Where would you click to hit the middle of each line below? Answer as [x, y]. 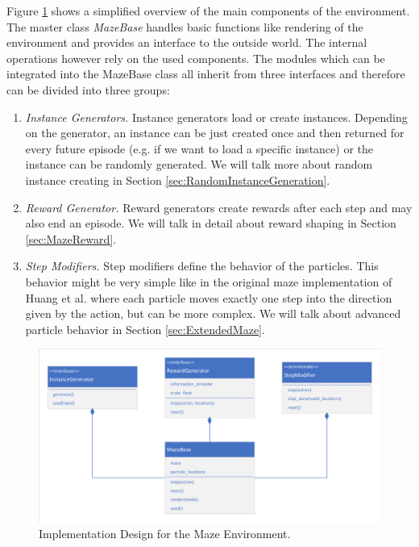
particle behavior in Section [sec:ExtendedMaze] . [145, 329]
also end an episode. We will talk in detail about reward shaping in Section [211, 223]
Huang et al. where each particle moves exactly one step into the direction [209, 297]
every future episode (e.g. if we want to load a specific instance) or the [199, 148]
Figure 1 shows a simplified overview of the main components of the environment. [208, 10]
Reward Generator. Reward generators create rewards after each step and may [219, 207]
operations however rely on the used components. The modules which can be [196, 58]
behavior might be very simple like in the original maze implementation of [209, 281]
